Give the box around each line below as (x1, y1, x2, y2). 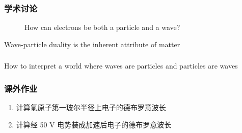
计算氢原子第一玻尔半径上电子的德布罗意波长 (16, 102, 166, 113)
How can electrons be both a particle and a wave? (24, 22, 180, 32)
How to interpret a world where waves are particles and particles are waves (4, 60, 238, 71)
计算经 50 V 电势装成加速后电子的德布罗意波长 (16, 119, 172, 129)
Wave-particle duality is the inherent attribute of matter (4, 39, 180, 49)
